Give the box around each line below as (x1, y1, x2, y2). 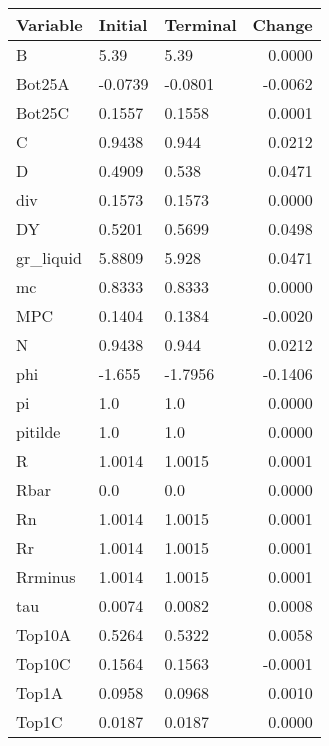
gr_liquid (16, 246, 82, 269)
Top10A (16, 623, 72, 646)
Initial (98, 13, 148, 36)
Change (252, 13, 313, 36)
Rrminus (16, 565, 76, 588)
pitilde (16, 420, 61, 443)
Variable (16, 13, 83, 36)
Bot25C (16, 101, 70, 124)
